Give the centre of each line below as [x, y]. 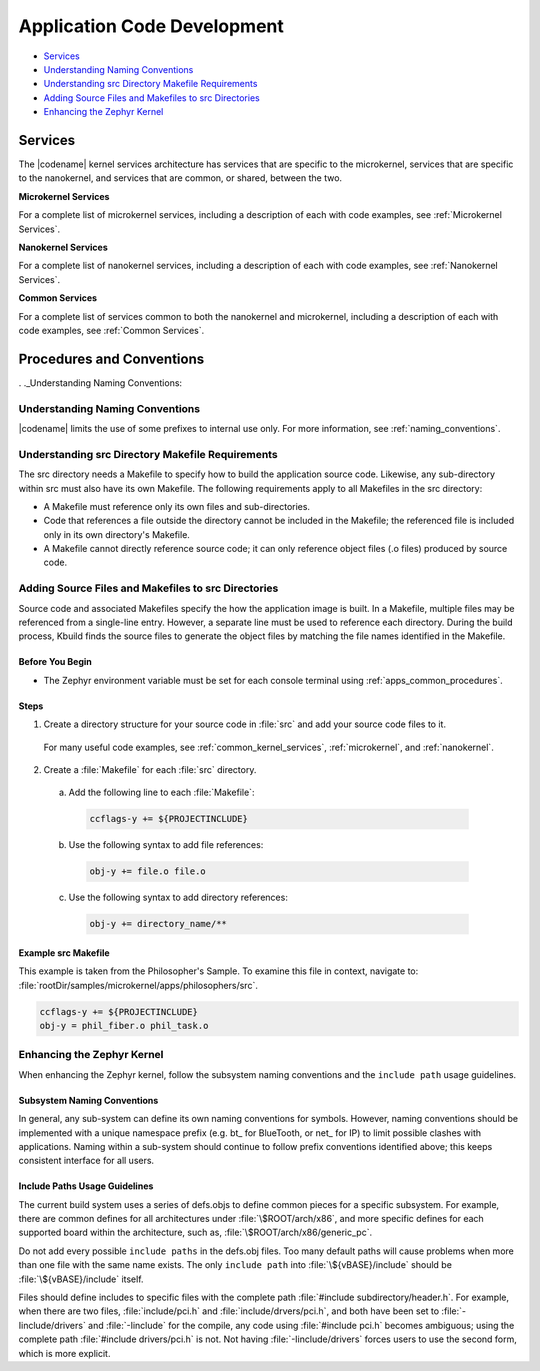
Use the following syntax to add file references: [166, 845]
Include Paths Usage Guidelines [86, 1186]
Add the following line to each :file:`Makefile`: [161, 792]
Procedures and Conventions [111, 358]
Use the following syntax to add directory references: [178, 897]
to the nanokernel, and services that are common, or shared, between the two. [180, 178]
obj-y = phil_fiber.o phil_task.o [124, 1025]
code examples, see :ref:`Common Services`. [111, 330]
